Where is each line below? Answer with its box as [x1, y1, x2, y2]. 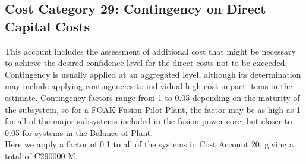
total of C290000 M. [5, 149, 78, 162]
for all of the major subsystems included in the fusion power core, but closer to [5, 115, 292, 127]
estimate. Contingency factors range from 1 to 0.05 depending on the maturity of [5, 91, 300, 103]
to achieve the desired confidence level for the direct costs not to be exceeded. [5, 56, 288, 69]
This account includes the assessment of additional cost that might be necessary [5, 45, 296, 57]
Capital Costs [5, 17, 90, 35]
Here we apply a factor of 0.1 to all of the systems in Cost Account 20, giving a [5, 138, 294, 150]
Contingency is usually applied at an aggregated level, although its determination [5, 68, 301, 80]
